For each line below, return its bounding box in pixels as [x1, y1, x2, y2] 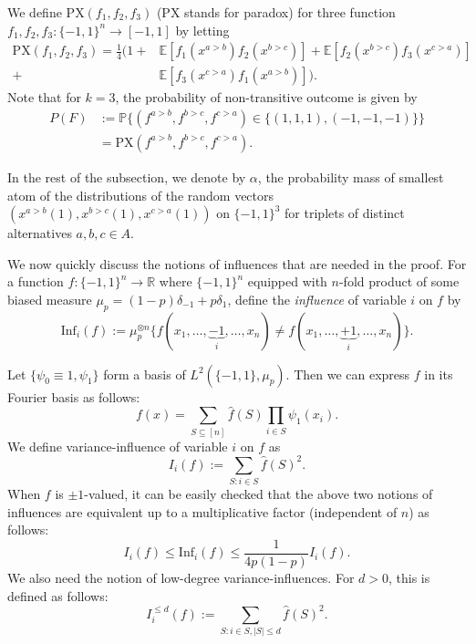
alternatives [7, 223, 72, 243]
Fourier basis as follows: [7, 387, 140, 406]
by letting [175, 20, 230, 39]
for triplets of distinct [285, 203, 405, 223]
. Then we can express [285, 364, 410, 383]
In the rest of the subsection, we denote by [7, 167, 246, 186]
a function [7, 272, 64, 291]
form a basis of [103, 364, 186, 383]
